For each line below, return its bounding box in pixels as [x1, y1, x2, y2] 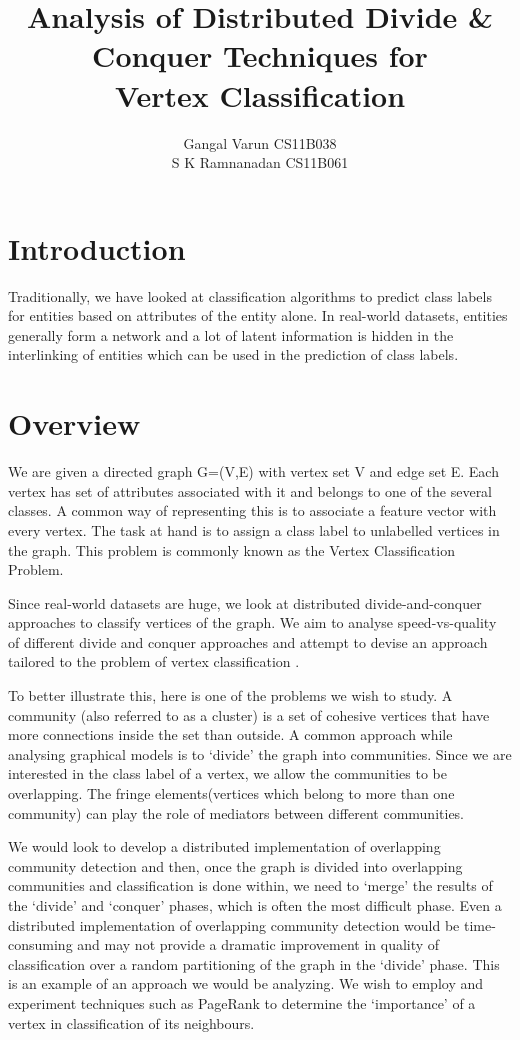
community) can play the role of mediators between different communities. [8, 802, 465, 823]
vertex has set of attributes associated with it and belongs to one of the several [8, 480, 493, 501]
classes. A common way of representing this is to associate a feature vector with [8, 500, 497, 521]
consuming [8, 934, 73, 955]
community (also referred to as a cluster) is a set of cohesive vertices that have [8, 704, 490, 725]
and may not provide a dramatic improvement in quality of [77, 934, 440, 955]
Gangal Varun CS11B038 [183, 132, 337, 153]
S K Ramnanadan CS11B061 [171, 152, 349, 173]
